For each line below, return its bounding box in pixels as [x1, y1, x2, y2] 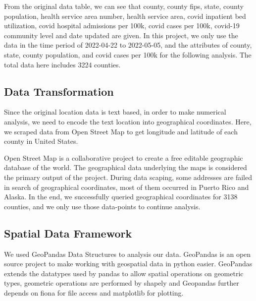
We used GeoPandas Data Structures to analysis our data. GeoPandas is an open [4, 248, 251, 259]
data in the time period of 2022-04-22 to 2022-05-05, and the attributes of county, [4, 40, 252, 50]
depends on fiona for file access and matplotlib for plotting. [4, 287, 184, 298]
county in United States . [4, 136, 78, 146]
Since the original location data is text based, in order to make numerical [4, 107, 226, 117]
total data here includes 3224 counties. [4, 59, 121, 69]
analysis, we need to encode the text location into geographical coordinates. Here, [4, 116, 252, 126]
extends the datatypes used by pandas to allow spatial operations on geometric [4, 268, 244, 278]
